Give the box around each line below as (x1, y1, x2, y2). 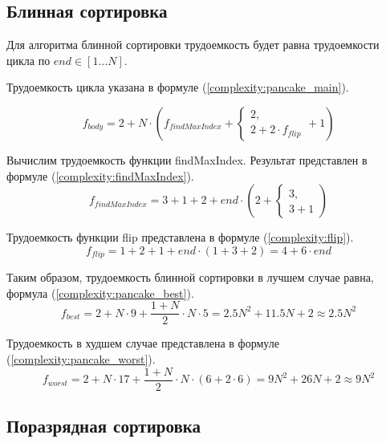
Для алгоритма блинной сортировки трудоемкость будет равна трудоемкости (6, 36, 380, 53)
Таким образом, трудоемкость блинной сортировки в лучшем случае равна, (6, 269, 374, 286)
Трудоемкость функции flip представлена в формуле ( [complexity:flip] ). (6, 229, 354, 246)
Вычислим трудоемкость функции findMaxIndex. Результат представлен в (6, 151, 368, 168)
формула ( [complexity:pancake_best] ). (6, 284, 194, 301)
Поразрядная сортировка (6, 413, 201, 438)
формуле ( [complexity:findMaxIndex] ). (6, 167, 194, 184)
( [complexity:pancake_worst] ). (6, 351, 156, 368)
